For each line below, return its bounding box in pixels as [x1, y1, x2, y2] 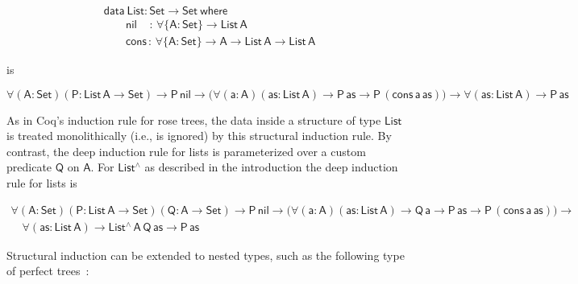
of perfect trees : [6, 262, 89, 279]
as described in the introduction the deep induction [144, 158, 398, 175]
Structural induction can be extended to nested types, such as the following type [6, 246, 405, 263]
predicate [6, 158, 52, 175]
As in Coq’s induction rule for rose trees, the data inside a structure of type [6, 111, 381, 128]
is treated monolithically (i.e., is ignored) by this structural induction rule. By [6, 127, 392, 144]
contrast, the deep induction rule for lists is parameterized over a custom [6, 142, 366, 159]
